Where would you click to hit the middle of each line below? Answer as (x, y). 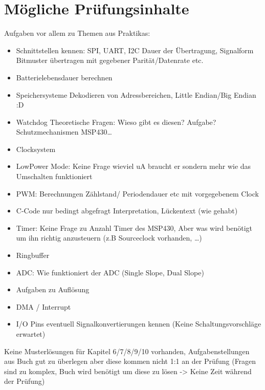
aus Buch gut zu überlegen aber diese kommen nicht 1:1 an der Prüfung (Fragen (130, 361)
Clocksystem (36, 149)
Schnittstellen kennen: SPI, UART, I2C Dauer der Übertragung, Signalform (135, 50)
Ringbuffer (33, 255)
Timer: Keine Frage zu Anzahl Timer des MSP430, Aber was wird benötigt (134, 227)
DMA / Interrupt (43, 306)
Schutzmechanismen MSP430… (64, 132)
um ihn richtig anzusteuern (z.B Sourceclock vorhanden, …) (109, 238)
